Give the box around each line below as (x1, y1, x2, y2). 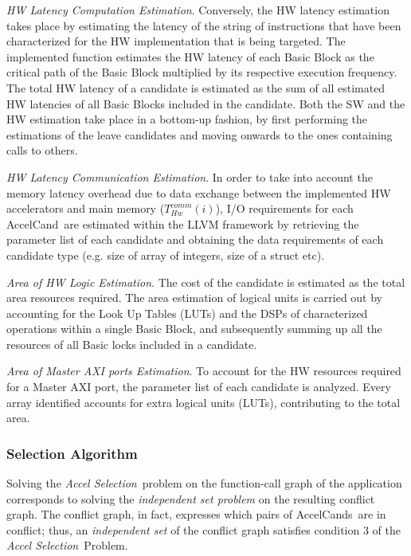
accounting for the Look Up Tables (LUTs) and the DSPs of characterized (6, 304, 368, 321)
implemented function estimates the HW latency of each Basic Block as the (6, 48, 374, 65)
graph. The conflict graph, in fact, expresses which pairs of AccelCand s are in (6, 506, 386, 523)
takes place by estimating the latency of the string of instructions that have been (6, 17, 401, 33)
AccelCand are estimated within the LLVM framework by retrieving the (6, 215, 359, 232)
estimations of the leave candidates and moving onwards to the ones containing (6, 126, 393, 143)
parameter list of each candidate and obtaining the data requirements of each (6, 231, 384, 248)
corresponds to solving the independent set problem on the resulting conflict (6, 490, 375, 507)
